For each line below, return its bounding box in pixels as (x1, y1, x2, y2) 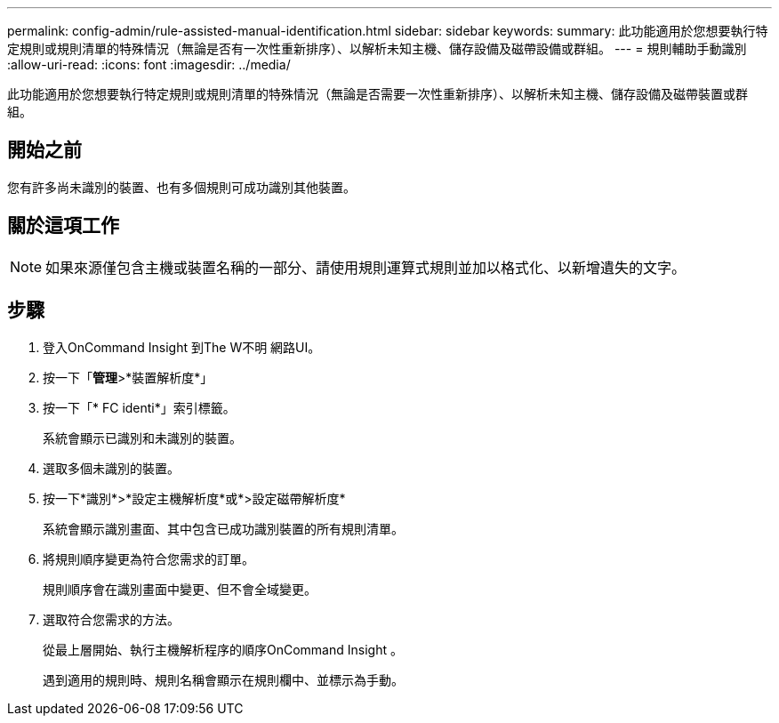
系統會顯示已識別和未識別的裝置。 (43, 430, 242, 446)
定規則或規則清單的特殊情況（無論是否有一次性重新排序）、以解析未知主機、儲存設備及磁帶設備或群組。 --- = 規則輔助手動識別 (7, 41, 747, 56)
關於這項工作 (7, 214, 119, 237)
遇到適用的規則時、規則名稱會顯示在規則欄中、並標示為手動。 (43, 671, 404, 687)
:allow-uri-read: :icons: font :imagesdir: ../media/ (7, 57, 291, 72)
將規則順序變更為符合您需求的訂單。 (43, 550, 254, 566)
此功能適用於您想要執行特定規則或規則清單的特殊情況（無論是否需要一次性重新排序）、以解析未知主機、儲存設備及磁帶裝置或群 (7, 86, 748, 101)
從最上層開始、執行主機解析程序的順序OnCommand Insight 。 (43, 641, 403, 657)
